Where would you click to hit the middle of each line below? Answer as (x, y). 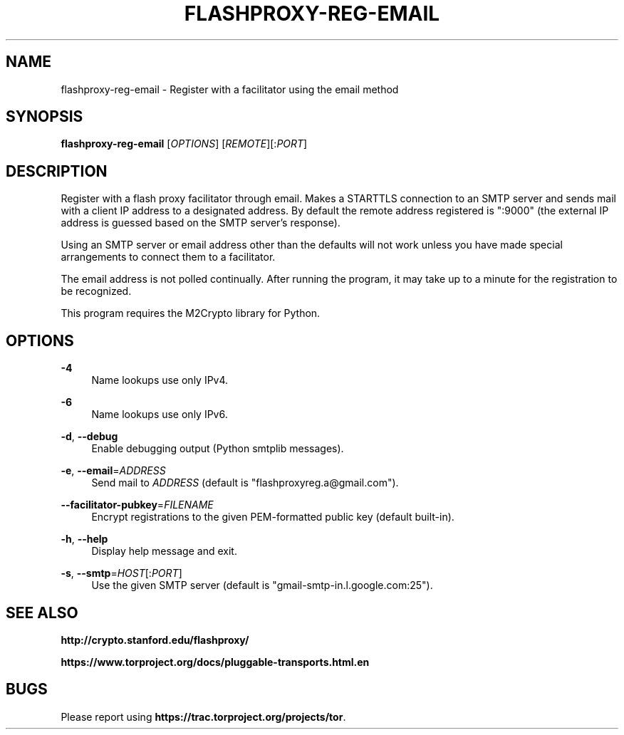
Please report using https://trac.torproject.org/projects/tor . (203, 716)
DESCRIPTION (57, 171)
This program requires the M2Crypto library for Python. (191, 313)
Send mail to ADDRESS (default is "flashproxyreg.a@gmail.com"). (245, 483)
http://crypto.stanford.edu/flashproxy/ (155, 640)
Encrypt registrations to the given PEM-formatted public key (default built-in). (273, 517)
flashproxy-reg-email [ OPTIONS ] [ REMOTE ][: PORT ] (184, 144)
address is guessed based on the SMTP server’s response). (201, 223)
